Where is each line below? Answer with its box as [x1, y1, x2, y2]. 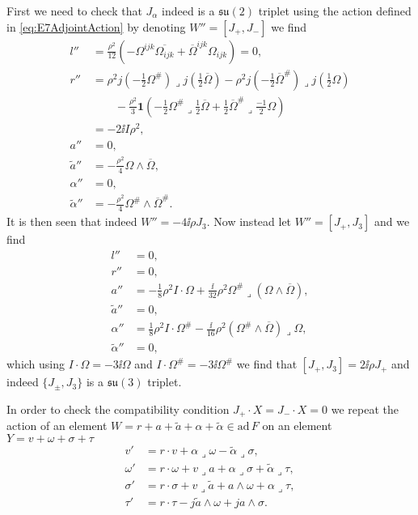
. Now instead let [206, 213, 292, 230]
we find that [236, 355, 298, 372]
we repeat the [331, 400, 399, 417]
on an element [262, 417, 332, 434]
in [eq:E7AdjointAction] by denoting [6, 18, 186, 35]
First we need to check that [6, 2, 142, 19]
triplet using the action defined [258, 2, 412, 19]
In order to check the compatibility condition [6, 400, 230, 417]
